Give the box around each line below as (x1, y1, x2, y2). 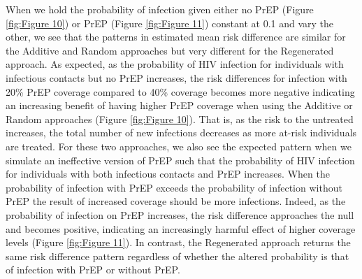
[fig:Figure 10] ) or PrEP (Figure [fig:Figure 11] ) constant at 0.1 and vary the (6, 15, 334, 30)
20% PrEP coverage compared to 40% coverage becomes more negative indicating (6, 84, 355, 99)
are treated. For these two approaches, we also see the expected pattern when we (6, 138, 352, 153)
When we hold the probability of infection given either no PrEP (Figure (6, 2, 314, 16)
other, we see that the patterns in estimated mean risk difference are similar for (6, 29, 346, 44)
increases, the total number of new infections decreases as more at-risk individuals (6, 125, 357, 140)
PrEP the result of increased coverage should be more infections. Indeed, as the (6, 194, 346, 208)
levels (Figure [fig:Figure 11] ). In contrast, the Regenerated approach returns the (6, 235, 351, 250)
